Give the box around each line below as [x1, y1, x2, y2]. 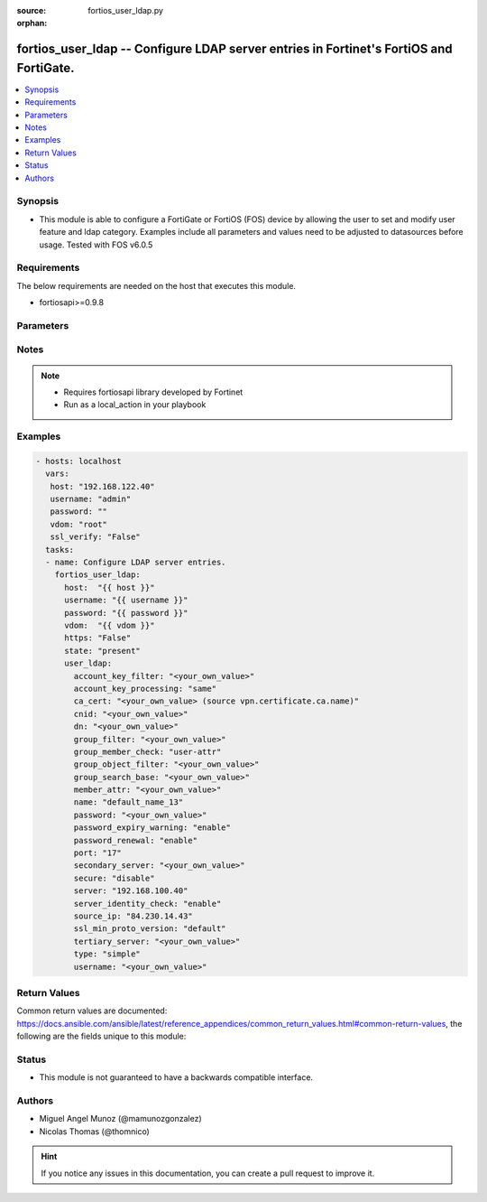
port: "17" [73, 848, 122, 858]
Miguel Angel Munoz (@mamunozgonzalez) [39, 1113, 202, 1124]
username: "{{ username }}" [64, 595, 188, 605]
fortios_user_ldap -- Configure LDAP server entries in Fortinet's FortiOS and [16, 42, 453, 57]
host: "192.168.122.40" [50, 481, 155, 491]
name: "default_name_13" [73, 797, 184, 807]
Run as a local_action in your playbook [63, 399, 207, 410]
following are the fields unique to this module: [16, 1030, 187, 1042]
